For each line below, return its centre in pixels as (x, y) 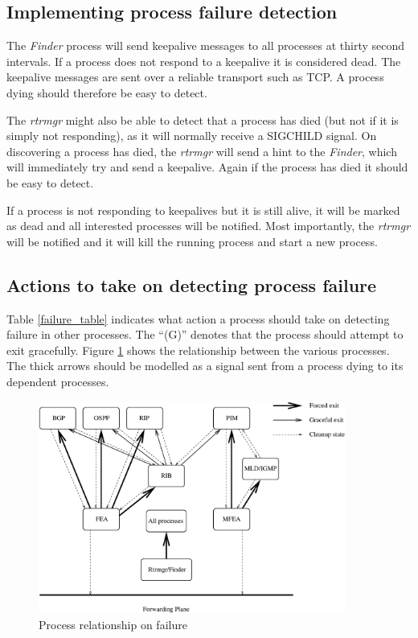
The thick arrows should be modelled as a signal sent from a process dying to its (205, 366)
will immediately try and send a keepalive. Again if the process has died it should (207, 167)
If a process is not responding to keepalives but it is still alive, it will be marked (203, 210)
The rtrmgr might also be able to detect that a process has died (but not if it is (203, 119)
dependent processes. (58, 381)
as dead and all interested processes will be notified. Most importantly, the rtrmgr (209, 226)
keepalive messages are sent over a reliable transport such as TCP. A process (195, 77)
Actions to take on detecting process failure (192, 284)
